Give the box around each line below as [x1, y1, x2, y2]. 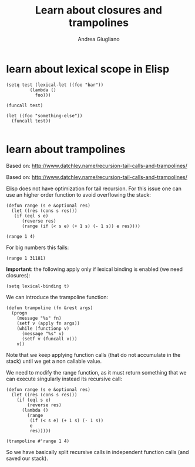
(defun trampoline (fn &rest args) [6, 304, 93, 311]
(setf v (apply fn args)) [16, 320, 80, 326]
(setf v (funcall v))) [21, 336, 78, 342]
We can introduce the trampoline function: [6, 293, 109, 300]
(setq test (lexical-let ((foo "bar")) [6, 82, 104, 88]
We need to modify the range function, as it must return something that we [6, 369, 187, 376]
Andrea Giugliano [78, 35, 120, 42]
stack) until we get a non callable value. [6, 357, 102, 365]
